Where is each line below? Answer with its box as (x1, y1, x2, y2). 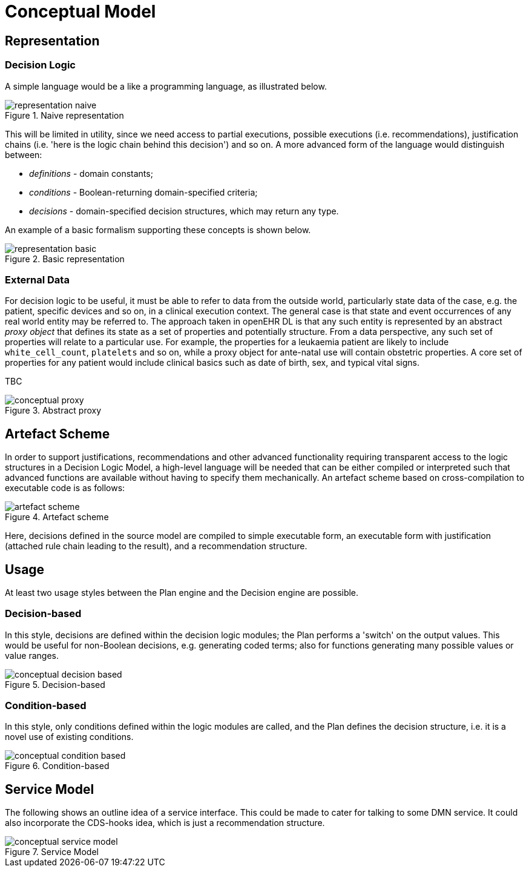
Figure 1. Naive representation (5, 110, 124, 121)
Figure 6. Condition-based (5, 761, 110, 771)
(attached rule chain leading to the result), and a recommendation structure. (5, 541, 307, 552)
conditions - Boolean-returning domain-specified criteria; (29, 187, 258, 197)
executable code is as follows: (5, 483, 125, 494)
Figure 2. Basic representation (5, 253, 125, 264)
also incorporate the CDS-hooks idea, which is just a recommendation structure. (5, 817, 325, 828)
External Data (5, 273, 70, 286)
